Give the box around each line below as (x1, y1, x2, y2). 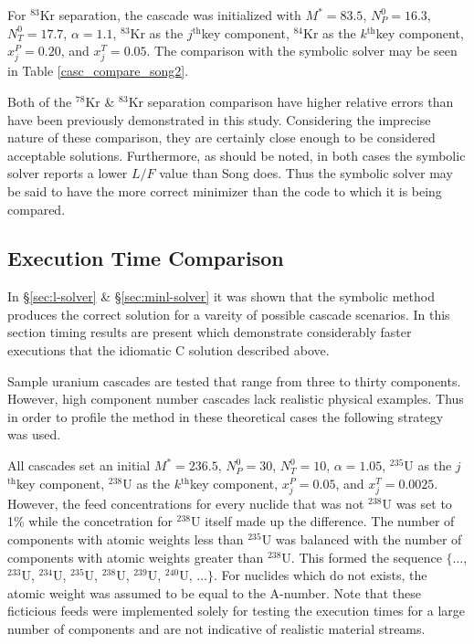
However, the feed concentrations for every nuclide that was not (7, 493, 364, 512)
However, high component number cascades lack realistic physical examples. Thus (7, 389, 464, 408)
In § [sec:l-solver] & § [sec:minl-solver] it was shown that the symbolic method (7, 287, 435, 306)
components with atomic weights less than (7, 529, 244, 548)
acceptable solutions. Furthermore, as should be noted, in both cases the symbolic (7, 145, 466, 164)
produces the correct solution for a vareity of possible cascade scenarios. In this (7, 304, 450, 323)
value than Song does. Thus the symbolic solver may (159, 164, 453, 183)
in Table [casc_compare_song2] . (7, 61, 189, 80)
